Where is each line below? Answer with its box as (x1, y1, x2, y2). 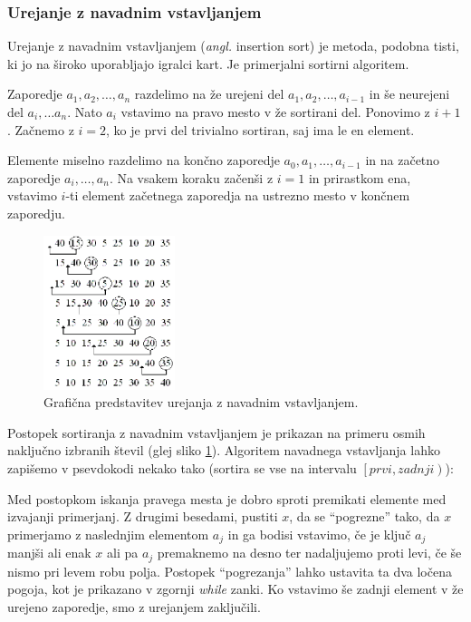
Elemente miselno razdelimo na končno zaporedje (7, 151, 280, 170)
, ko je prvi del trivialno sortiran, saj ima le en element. (106, 120, 415, 139)
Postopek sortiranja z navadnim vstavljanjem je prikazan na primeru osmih (7, 423, 426, 442)
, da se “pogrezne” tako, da (289, 507, 440, 526)
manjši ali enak (7, 543, 91, 562)
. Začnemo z (7, 120, 74, 139)
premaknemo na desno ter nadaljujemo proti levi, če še (157, 543, 462, 562)
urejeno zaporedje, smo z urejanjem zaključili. (7, 597, 261, 616)
